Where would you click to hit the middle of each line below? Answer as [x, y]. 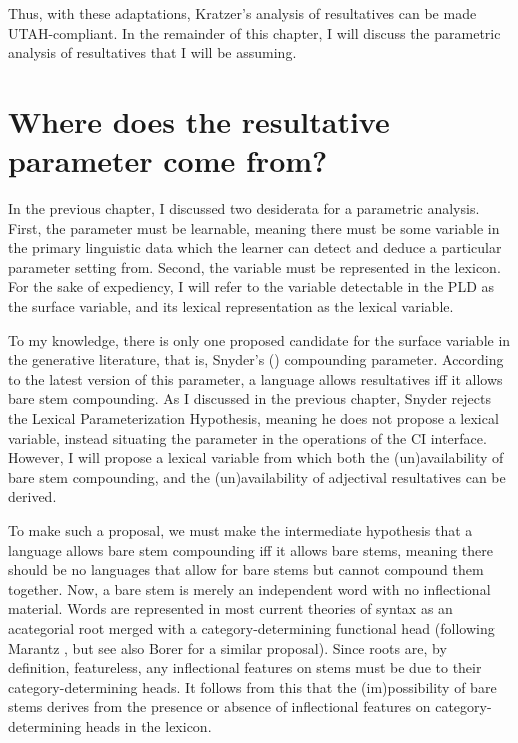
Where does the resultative [199, 120]
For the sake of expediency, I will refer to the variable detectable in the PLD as [251, 286]
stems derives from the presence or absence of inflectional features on [219, 706]
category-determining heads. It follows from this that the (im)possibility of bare [252, 686]
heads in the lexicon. [148, 725]
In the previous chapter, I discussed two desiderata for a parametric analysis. [244, 208]
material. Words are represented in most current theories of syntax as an [230, 608]
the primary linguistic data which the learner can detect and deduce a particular [255, 247]
